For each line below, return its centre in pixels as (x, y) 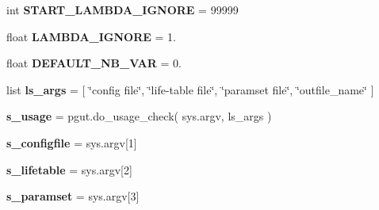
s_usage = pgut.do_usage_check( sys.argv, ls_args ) (139, 116)
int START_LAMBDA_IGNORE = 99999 (123, 10)
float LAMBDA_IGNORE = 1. (91, 36)
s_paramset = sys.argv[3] (73, 196)
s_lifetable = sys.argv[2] (69, 169)
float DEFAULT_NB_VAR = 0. (94, 63)
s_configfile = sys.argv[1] (72, 142)
